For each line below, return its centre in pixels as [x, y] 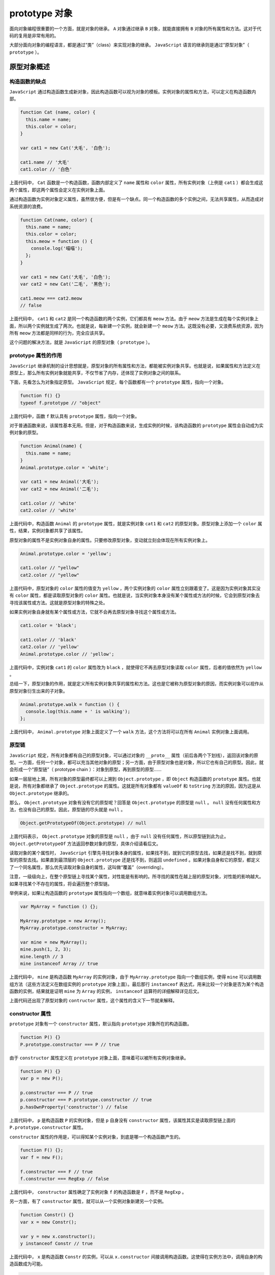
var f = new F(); [42, 1157]
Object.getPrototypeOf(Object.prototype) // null [83, 823]
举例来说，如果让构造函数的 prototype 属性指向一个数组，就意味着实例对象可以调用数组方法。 [110, 893]
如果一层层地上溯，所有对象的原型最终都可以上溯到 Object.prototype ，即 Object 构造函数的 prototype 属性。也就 [135, 779]
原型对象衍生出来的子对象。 [38, 691]
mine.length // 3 [42, 957]
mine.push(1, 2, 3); [46, 949]
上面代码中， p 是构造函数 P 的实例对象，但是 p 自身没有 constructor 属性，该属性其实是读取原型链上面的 [122, 1120]
